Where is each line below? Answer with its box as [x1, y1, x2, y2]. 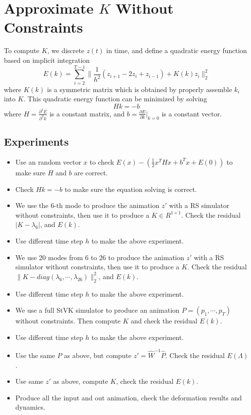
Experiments [4, 134, 69, 149]
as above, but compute [64, 350, 132, 360]
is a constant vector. [161, 108, 222, 118]
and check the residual [131, 316, 197, 326]
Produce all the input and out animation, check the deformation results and [15, 392, 242, 402]
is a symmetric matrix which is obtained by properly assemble [47, 84, 232, 94]
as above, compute [53, 376, 108, 386]
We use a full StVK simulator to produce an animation [15, 305, 179, 315]
